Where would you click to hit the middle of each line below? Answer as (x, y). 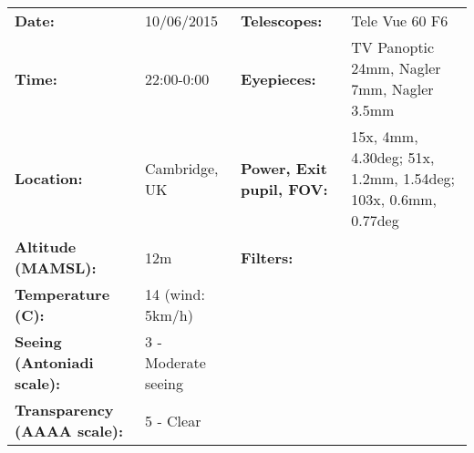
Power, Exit (284, 168)
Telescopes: (282, 21)
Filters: (267, 257)
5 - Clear (173, 420)
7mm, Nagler (392, 89)
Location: (49, 178)
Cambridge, (182, 168)
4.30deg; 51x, (393, 157)
